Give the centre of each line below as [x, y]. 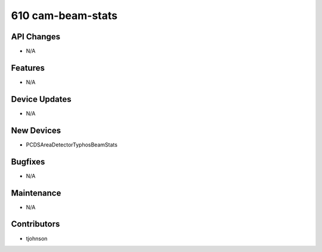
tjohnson [37, 238]
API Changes [36, 37]
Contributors [35, 224]
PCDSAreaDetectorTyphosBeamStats [72, 144]
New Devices [36, 130]
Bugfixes [28, 162]
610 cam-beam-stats [64, 15]
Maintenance [36, 193]
